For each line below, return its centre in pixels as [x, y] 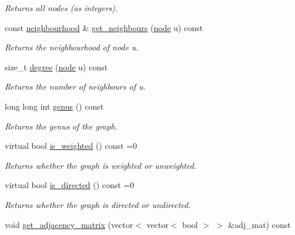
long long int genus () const [54, 106]
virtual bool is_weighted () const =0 [71, 146]
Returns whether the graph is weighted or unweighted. [101, 165]
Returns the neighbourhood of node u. [72, 47]
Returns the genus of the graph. [61, 126]
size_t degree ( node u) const [56, 67]
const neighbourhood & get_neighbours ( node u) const [104, 27]
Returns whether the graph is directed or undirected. [98, 204]
